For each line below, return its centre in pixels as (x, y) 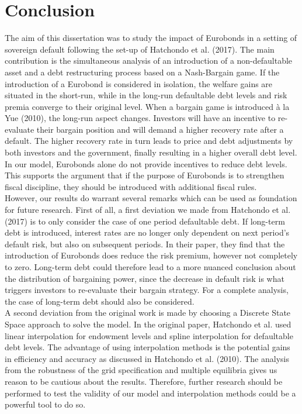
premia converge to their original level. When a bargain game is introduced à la (147, 106)
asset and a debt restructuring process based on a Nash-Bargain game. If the (142, 72)
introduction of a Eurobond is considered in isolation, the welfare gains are (139, 83)
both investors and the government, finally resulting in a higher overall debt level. (151, 152)
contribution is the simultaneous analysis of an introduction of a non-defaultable (149, 61)
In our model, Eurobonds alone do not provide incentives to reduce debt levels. (146, 163)
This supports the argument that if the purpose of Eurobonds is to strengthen (145, 175)
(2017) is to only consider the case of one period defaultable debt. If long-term (145, 221)
